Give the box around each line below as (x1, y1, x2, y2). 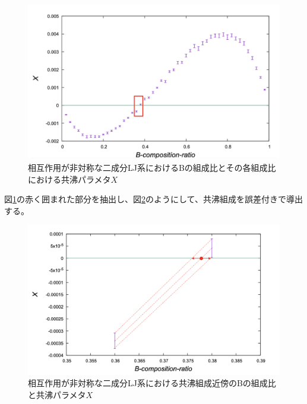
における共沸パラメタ (28, 173, 111, 185)
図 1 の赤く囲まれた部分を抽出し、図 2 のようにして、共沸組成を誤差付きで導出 (4, 193, 303, 205)
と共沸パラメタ (28, 388, 86, 400)
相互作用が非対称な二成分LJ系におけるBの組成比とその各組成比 (28, 161, 276, 174)
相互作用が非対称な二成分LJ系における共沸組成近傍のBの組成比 (28, 377, 276, 389)
